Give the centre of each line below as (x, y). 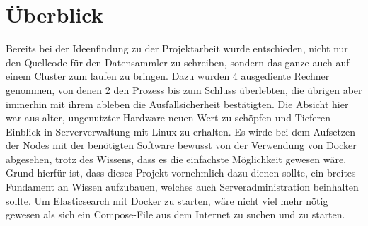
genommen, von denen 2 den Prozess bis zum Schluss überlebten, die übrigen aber (184, 89)
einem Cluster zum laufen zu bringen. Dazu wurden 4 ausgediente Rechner (168, 76)
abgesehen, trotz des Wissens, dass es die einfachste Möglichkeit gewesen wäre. (176, 159)
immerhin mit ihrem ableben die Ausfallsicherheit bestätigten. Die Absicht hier (177, 103)
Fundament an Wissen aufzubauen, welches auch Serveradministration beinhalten (182, 187)
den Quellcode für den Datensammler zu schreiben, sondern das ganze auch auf (178, 62)
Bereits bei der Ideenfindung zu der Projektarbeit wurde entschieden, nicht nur (177, 48)
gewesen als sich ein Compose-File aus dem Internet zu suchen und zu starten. (176, 214)
